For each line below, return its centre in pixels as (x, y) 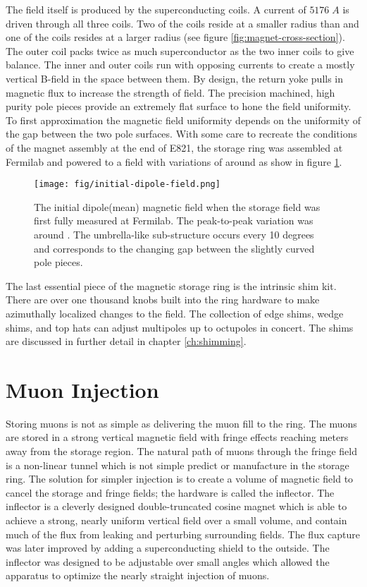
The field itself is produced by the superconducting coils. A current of (156, 9)
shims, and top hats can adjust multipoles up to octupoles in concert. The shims (180, 327)
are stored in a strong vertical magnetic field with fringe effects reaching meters (177, 437)
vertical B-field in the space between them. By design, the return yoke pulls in (175, 78)
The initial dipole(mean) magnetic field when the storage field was (177, 206)
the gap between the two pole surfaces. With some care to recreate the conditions (181, 134)
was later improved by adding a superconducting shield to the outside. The (168, 548)
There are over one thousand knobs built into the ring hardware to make (163, 299)
